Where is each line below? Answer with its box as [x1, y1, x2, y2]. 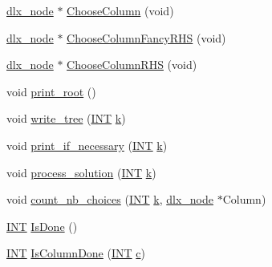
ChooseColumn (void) [67, 2, 174, 18]
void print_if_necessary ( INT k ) [6, 136, 168, 153]
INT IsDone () [6, 217, 78, 234]
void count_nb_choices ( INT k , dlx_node [6, 191, 213, 208]
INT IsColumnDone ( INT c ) [6, 245, 145, 261]
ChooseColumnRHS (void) [67, 56, 197, 73]
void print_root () [6, 83, 96, 99]
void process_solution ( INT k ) [6, 164, 156, 180]
